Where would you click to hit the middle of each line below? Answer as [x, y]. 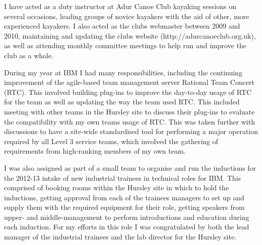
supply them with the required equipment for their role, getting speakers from [124, 207]
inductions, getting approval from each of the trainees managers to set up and [124, 197]
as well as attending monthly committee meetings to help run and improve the [125, 45]
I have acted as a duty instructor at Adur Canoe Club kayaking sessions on [120, 6]
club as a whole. [29, 55]
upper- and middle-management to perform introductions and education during [127, 217]
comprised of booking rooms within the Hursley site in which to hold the [117, 188]
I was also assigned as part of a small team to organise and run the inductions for [130, 167]
